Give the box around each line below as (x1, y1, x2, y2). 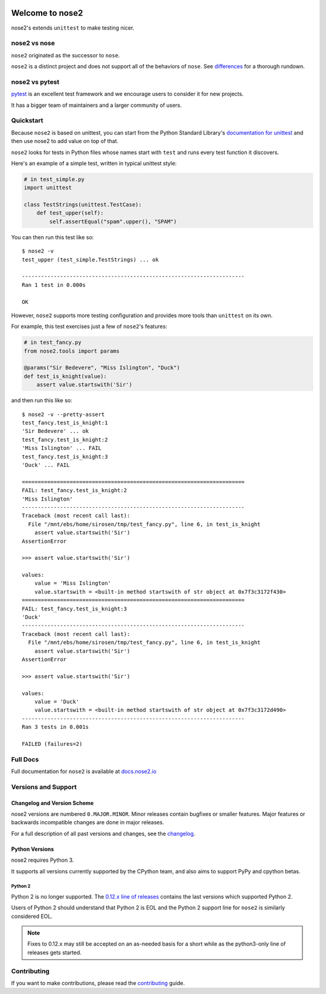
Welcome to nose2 (11, 8, 83, 18)
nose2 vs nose (11, 39, 56, 48)
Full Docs (11, 755, 39, 763)
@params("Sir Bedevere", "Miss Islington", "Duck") (24, 364, 181, 371)
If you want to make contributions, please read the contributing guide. (11, 980, 185, 987)
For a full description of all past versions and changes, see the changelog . (11, 830, 196, 837)
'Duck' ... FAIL (22, 461, 70, 468)
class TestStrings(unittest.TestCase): (24, 201, 142, 208)
